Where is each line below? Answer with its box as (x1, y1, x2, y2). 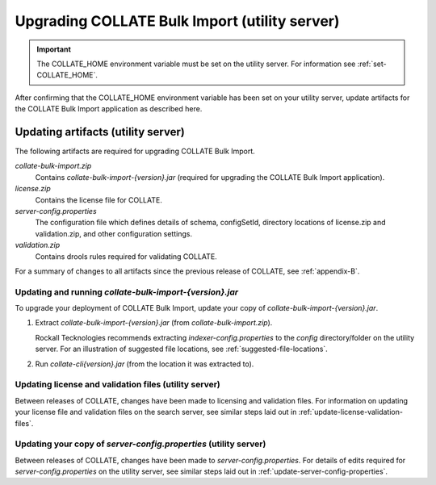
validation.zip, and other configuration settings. (35, 228, 193, 238)
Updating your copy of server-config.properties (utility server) (15, 438, 266, 449)
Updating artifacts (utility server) (15, 125, 185, 139)
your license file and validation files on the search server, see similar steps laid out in (15, 408, 297, 417)
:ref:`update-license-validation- (298, 408, 404, 417)
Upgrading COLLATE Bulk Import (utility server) (15, 12, 340, 30)
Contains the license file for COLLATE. (35, 194, 163, 205)
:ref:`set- (357, 59, 387, 69)
